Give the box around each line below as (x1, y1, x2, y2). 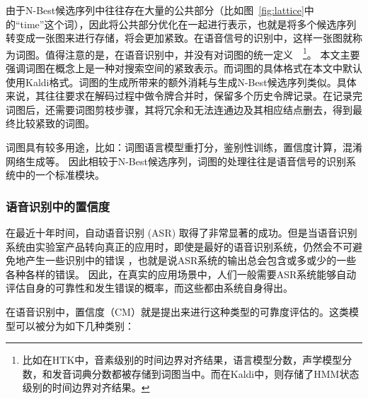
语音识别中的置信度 (6, 197, 110, 215)
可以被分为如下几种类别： (15, 318, 134, 333)
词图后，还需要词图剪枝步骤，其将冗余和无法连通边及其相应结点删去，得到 (6, 102, 352, 117)
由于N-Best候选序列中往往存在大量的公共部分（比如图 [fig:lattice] (6, 3, 304, 17)
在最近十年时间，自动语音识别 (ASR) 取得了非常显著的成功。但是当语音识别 (6, 225, 357, 239)
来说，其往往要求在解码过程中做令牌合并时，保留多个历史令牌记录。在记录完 (6, 88, 362, 103)
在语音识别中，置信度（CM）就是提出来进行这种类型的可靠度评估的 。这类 (6, 304, 349, 318)
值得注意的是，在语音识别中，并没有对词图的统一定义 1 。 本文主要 (45, 44, 360, 61)
